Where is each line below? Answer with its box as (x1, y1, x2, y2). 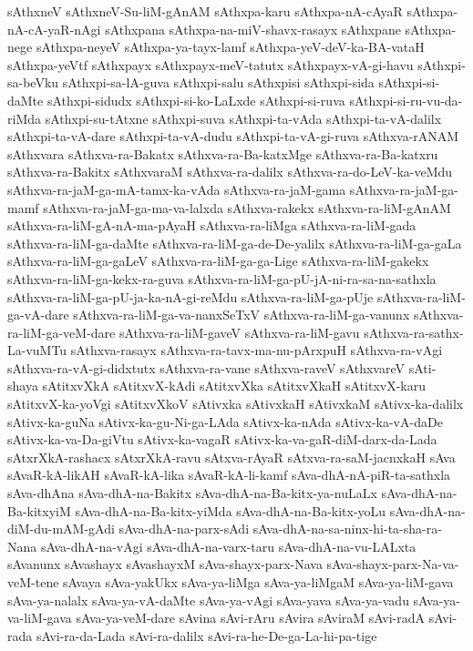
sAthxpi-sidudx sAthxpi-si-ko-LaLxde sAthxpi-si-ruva (46, 90, 345, 109)
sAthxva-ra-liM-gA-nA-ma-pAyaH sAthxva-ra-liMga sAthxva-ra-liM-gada (7, 216, 416, 235)
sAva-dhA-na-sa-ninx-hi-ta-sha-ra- (252, 519, 442, 538)
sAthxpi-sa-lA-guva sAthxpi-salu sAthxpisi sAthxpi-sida (62, 73, 375, 92)
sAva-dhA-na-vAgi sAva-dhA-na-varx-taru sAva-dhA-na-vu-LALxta (40, 536, 416, 555)
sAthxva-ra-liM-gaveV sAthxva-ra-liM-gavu (118, 322, 360, 341)
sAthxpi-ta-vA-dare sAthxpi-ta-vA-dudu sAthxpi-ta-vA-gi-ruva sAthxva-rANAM (7, 127, 459, 146)
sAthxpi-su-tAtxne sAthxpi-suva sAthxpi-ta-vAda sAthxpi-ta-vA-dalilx (45, 108, 442, 127)
